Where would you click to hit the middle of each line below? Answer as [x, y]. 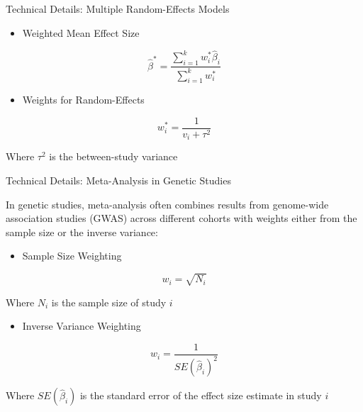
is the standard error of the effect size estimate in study [201, 395]
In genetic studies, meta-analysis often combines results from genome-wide [167, 204]
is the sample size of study [109, 302]
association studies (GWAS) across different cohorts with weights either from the [181, 218]
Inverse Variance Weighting [82, 326]
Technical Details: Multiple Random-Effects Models [118, 9]
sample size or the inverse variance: [82, 232]
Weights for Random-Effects [83, 100]
